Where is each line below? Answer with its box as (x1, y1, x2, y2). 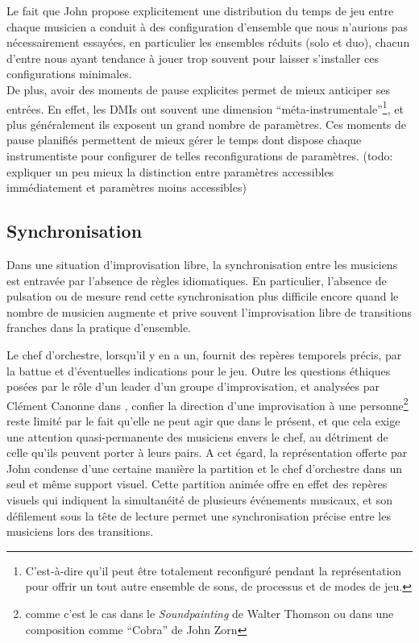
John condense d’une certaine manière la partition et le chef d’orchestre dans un (6, 459, 403, 476)
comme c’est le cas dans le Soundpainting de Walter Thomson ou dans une (25, 604, 394, 621)
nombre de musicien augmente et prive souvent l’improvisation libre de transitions (6, 303, 413, 320)
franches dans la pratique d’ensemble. (6, 319, 191, 336)
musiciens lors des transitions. (6, 523, 154, 540)
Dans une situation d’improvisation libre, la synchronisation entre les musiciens (6, 255, 398, 272)
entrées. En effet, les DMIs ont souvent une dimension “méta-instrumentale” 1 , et (6, 97, 404, 117)
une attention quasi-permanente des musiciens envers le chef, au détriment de (6, 428, 388, 445)
